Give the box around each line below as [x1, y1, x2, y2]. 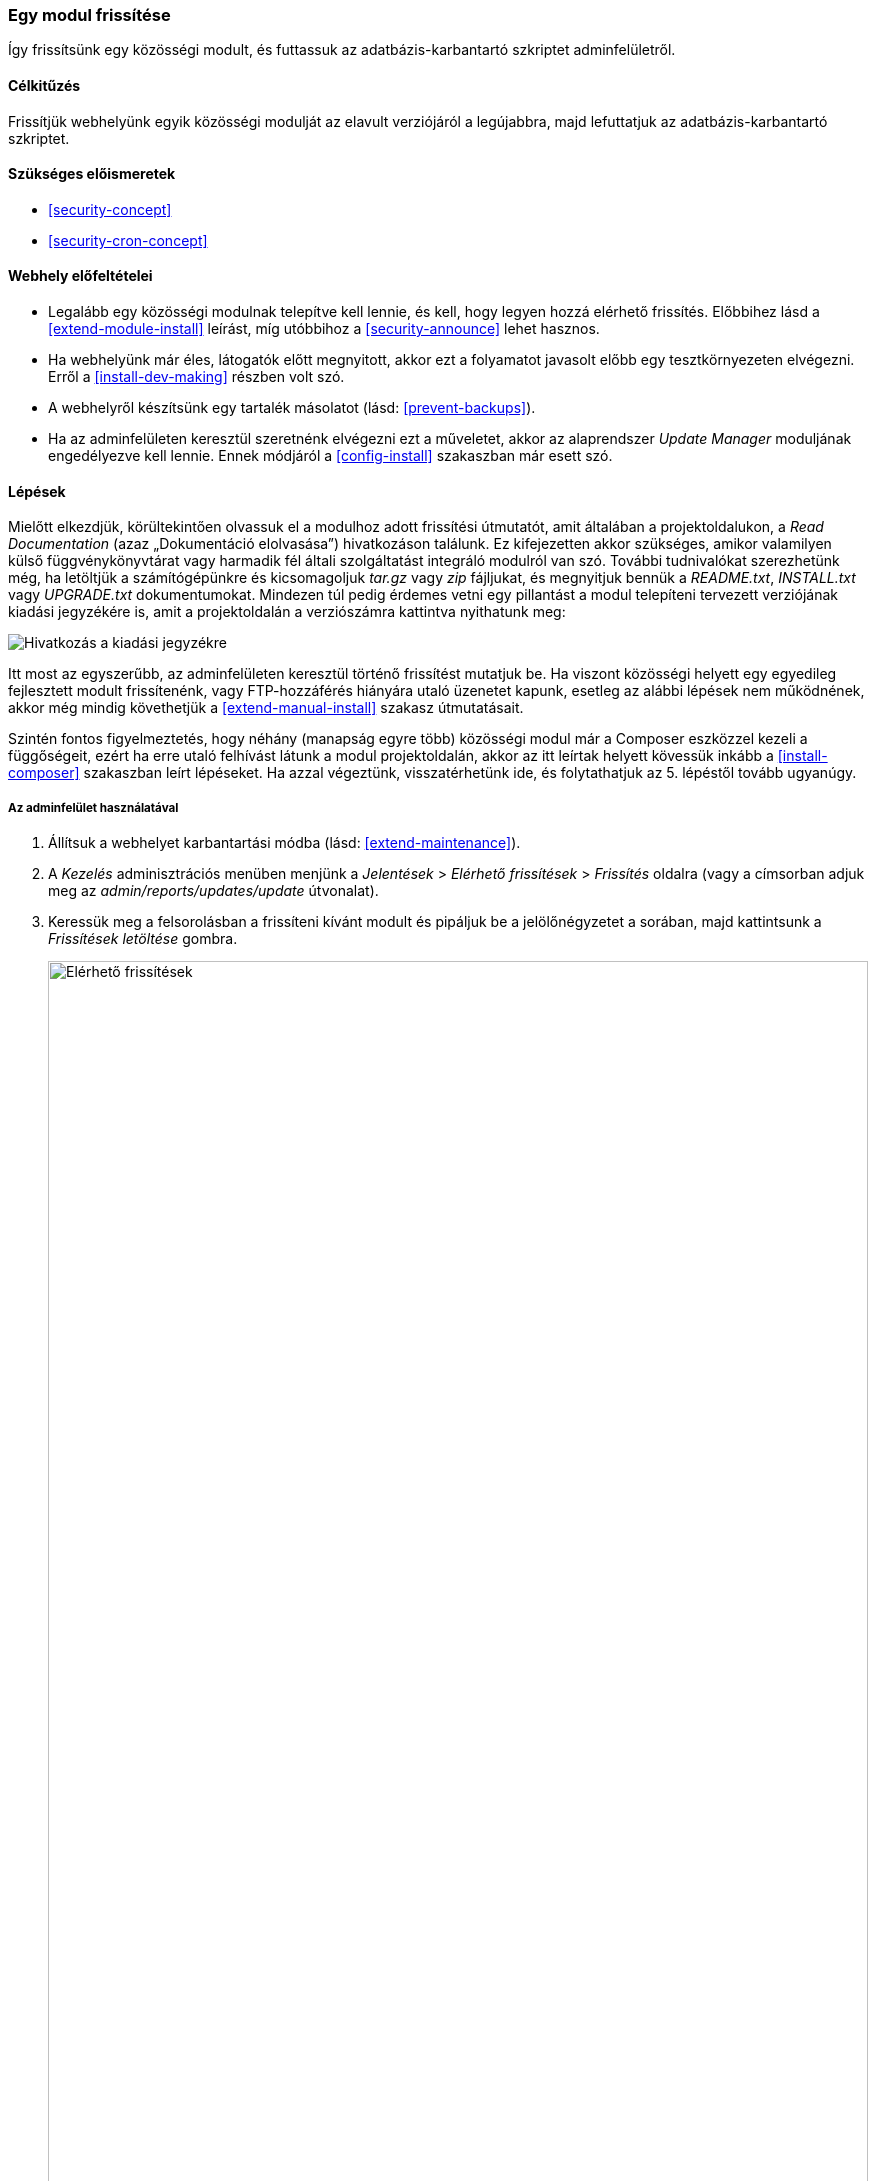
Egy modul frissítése [8, 5, 171, 25]
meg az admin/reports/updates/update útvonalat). [48, 882, 379, 900]
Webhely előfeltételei [8, 267, 153, 285]
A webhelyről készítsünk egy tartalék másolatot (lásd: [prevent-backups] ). [48, 399, 536, 417]
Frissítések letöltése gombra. [48, 930, 238, 948]
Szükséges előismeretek [8, 165, 176, 183]
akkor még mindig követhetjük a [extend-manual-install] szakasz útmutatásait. [8, 699, 524, 717]
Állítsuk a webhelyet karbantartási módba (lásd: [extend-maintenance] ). [48, 834, 521, 852]
